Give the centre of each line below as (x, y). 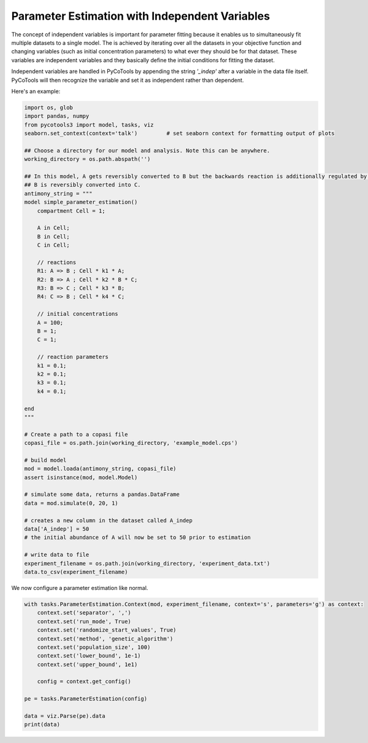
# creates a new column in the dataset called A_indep (108, 520)
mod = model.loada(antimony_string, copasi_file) (100, 469)
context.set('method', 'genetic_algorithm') (105, 639)
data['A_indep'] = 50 (57, 529)
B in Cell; (53, 236)
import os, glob (49, 107)
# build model (45, 460)
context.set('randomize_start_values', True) (107, 630)
